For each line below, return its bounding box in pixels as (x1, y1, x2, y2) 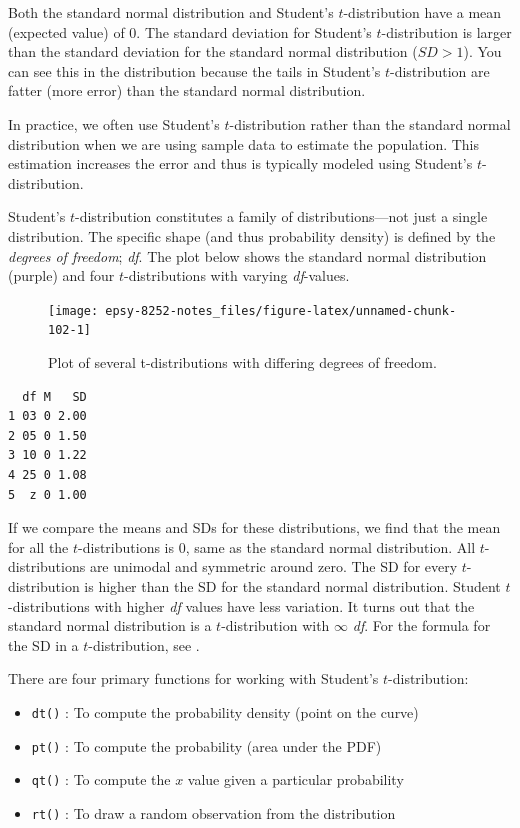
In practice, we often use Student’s (8, 113, 220, 134)
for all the (8, 536, 69, 557)
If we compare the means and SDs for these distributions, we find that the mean (8, 517, 501, 538)
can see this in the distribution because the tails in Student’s (8, 60, 381, 81)
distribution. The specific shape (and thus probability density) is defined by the (8, 225, 496, 246)
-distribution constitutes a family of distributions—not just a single (74, 206, 488, 227)
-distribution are (390, 60, 490, 81)
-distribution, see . (88, 634, 200, 655)
